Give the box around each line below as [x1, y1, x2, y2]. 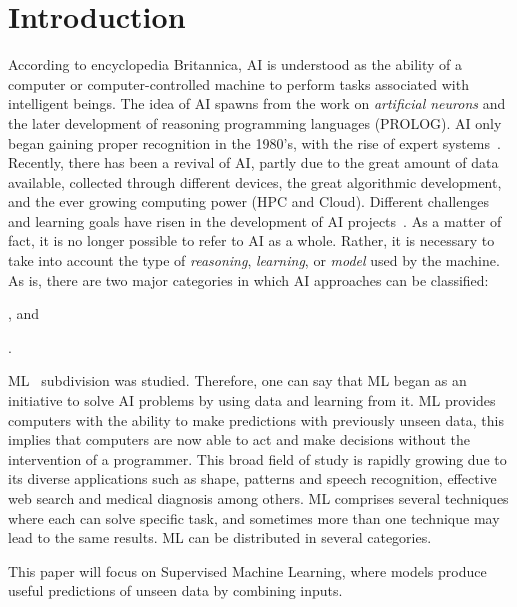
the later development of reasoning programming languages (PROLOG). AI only [8, 112, 502, 133]
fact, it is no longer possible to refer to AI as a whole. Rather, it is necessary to [8, 230, 495, 251]
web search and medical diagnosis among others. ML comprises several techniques [8, 488, 509, 508]
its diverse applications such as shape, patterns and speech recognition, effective [8, 468, 497, 489]
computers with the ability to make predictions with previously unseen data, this [8, 409, 504, 430]
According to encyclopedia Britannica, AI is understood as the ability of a [8, 54, 463, 75]
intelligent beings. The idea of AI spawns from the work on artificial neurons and [8, 93, 506, 114]
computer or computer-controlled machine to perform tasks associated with [8, 73, 469, 94]
